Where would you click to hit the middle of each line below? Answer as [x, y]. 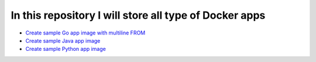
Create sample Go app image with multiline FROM [85, 33]
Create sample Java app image [63, 40]
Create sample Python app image [66, 49]
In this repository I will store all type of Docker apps [138, 15]
